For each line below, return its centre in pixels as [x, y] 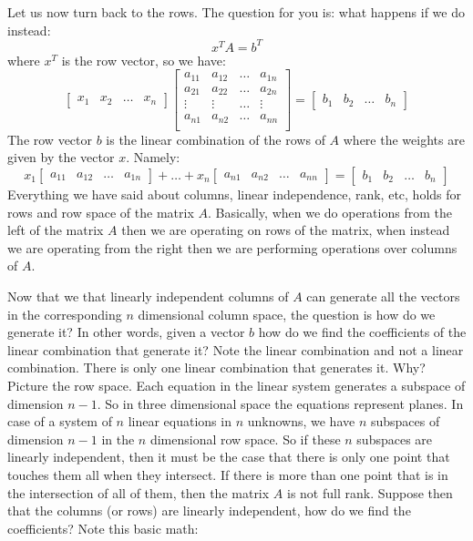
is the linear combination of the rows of [216, 139]
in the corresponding [65, 314]
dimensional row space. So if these [245, 439]
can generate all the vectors [383, 296]
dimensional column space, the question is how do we [287, 314]
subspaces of [405, 421]
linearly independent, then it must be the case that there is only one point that [229, 457]
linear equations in [180, 421]
